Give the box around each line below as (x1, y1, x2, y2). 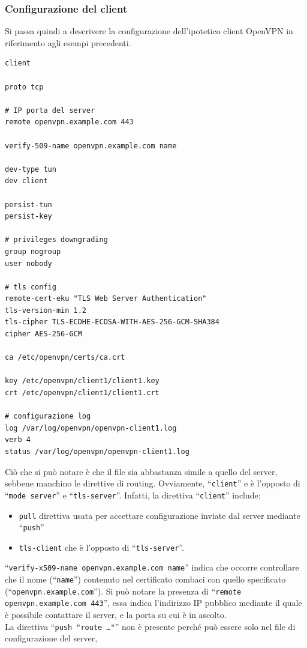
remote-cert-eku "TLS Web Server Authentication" (5, 294, 207, 303)
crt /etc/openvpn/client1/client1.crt (5, 389, 159, 398)
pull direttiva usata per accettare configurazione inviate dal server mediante (19, 509, 300, 521)
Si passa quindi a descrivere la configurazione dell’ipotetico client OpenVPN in (5, 25, 293, 37)
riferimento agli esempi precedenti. (5, 36, 131, 49)
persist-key (5, 212, 52, 221)
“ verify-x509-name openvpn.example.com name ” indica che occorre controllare (5, 561, 299, 574)
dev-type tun (5, 165, 56, 174)
